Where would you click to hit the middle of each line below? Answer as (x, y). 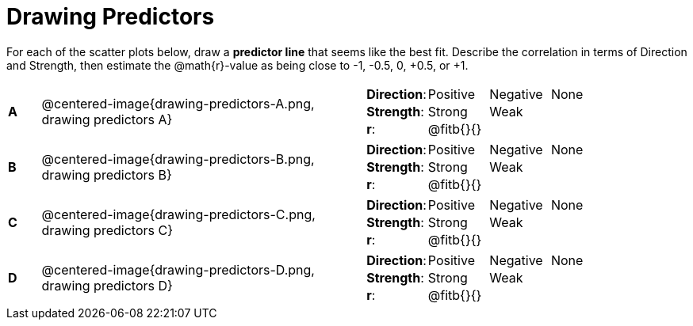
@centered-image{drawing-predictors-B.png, (178, 159)
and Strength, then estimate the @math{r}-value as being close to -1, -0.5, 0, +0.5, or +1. (237, 65)
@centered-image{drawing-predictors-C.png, (178, 214)
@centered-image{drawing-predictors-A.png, (178, 103)
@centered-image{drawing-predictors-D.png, (178, 269)
